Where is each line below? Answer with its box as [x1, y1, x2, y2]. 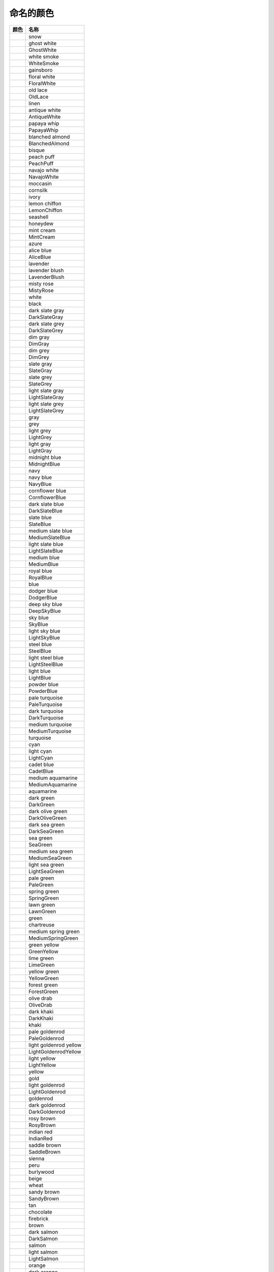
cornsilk [28, 186, 48, 193]
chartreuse [28, 921, 55, 928]
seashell [28, 213, 49, 220]
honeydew [28, 220, 54, 227]
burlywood [28, 1168, 54, 1175]
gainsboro [28, 66, 53, 73]
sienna [28, 1155, 45, 1162]
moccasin [28, 180, 52, 187]
